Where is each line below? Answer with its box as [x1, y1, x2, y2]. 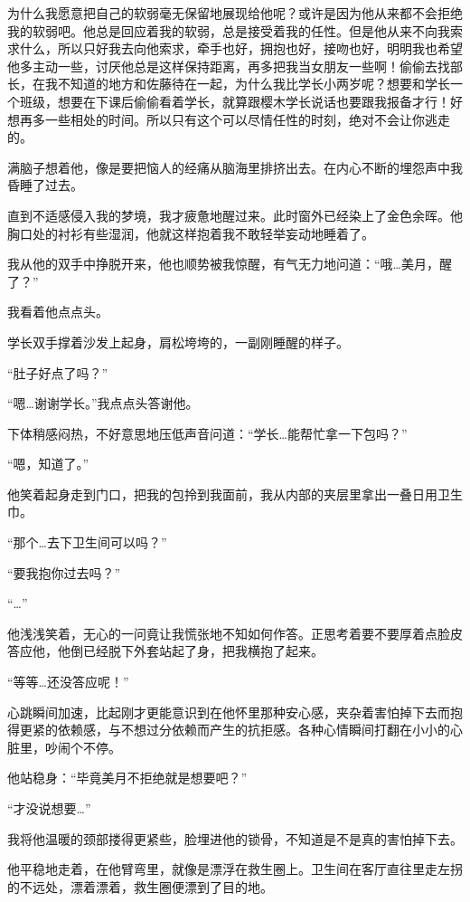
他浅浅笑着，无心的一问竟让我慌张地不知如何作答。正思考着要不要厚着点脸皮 [7, 623, 463, 642]
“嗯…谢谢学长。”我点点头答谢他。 [7, 394, 199, 413]
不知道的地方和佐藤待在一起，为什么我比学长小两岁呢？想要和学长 [57, 74, 450, 93]
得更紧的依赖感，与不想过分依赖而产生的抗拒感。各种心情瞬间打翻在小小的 [7, 720, 450, 739]
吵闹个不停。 [44, 737, 121, 756]
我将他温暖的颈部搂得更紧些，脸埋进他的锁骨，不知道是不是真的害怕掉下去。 [7, 829, 463, 848]
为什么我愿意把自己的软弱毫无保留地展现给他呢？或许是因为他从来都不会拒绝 [7, 4, 463, 22]
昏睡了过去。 [7, 176, 83, 195]
